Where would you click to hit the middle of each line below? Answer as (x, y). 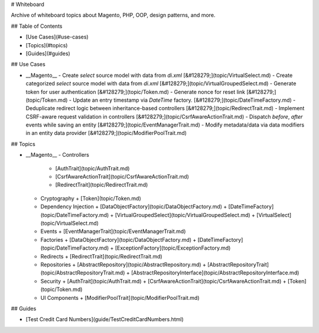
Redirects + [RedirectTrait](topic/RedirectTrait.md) (101, 256)
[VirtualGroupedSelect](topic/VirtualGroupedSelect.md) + (185, 215)
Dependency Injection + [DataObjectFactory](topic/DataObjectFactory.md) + (134, 206)
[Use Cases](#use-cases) (57, 37)
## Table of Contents (37, 26)
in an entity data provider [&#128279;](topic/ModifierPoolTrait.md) (106, 133)
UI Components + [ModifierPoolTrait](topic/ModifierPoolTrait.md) (120, 298)
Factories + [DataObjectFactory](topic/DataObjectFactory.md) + (118, 240)
